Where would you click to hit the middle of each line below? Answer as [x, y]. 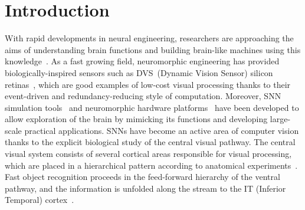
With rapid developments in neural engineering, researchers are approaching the [149, 38]
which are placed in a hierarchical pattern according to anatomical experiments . [151, 165]
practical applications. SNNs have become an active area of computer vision [162, 130]
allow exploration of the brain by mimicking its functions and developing [136, 119]
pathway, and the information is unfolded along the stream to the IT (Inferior [145, 188]
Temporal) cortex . [40, 200]
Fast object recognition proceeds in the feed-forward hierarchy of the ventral [142, 177]
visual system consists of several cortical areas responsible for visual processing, [148, 154]
